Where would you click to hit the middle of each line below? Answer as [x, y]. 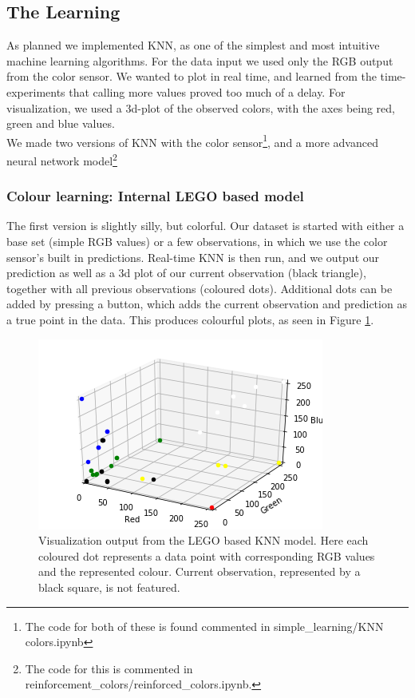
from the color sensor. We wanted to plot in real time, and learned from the [192, 76]
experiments [36, 91]
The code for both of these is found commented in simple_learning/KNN [204, 626]
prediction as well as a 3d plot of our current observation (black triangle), [186, 273]
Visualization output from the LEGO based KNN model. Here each [204, 540]
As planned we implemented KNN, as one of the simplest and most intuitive [193, 45]
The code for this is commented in [109, 668]
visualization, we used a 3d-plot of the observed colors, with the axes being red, [201, 107]
